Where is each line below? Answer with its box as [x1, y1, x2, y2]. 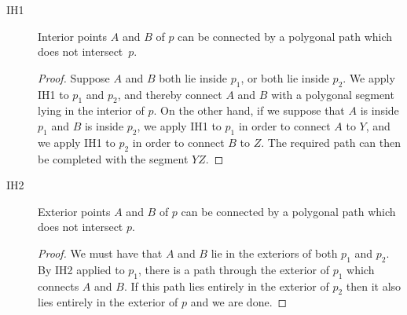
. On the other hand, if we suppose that [153, 102, 345, 119]
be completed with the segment [38, 150, 189, 167]
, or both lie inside [240, 69, 329, 86]
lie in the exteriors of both [211, 244, 338, 261]
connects [38, 277, 79, 294]
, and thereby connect [117, 86, 222, 102]
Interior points [38, 27, 108, 44]
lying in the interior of [38, 102, 145, 119]
